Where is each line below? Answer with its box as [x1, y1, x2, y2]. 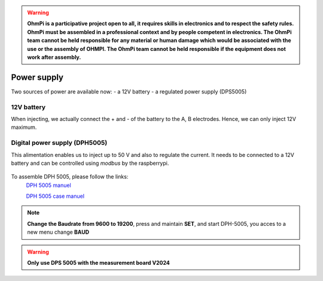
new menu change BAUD [27, 228, 90, 236]
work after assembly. [27, 53, 81, 61]
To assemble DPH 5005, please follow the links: [11, 173, 129, 180]
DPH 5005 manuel [26, 182, 71, 189]
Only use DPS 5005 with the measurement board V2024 [27, 259, 170, 267]
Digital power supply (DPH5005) [11, 138, 108, 147]
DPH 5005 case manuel [26, 192, 85, 200]
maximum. [11, 123, 37, 131]
